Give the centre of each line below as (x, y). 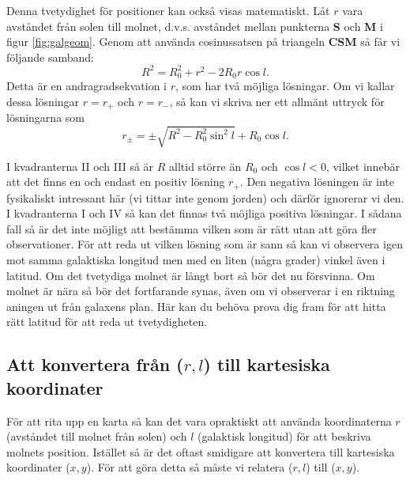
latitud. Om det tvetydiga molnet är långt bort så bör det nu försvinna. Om (191, 275)
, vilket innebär (363, 166)
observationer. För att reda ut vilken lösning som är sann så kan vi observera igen (205, 244)
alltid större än (205, 166)
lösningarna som (45, 117)
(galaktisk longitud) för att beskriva (284, 436)
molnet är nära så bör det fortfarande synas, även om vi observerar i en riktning (201, 291)
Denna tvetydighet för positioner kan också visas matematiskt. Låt (168, 10)
